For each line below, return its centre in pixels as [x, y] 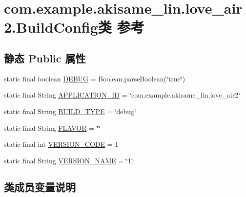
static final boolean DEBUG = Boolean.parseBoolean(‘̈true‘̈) [95, 78]
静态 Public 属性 [45, 58]
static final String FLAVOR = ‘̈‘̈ [52, 128]
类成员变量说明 [40, 187]
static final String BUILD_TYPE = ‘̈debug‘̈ [70, 111]
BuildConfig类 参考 [80, 27]
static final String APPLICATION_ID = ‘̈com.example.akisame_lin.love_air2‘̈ [122, 95]
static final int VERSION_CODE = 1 [61, 144]
